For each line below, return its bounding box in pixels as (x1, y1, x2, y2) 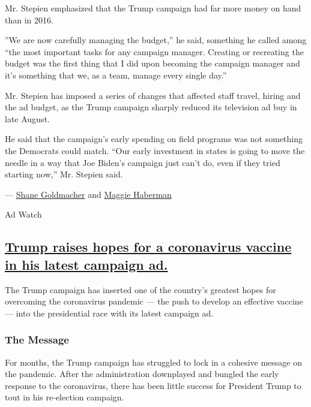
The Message (5, 332, 69, 347)
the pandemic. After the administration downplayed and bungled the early (5, 367, 279, 380)
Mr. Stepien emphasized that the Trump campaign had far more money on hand (5, 2, 301, 14)
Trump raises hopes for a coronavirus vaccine (5, 237, 292, 256)
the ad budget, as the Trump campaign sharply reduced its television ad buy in (5, 101, 297, 113)
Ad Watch (5, 208, 42, 221)
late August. (5, 112, 50, 125)
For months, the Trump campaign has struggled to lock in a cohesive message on (5, 355, 303, 368)
